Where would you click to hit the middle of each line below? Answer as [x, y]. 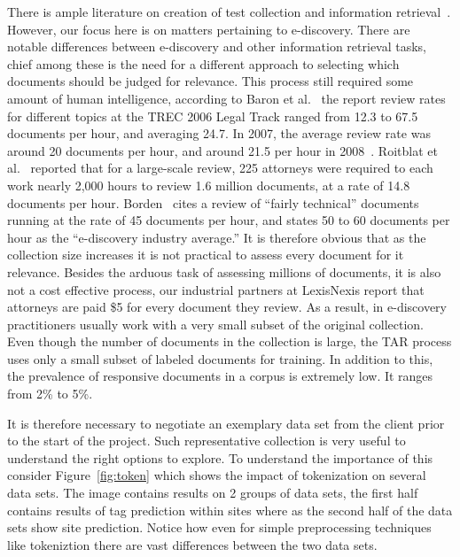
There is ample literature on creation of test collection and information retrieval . [229, 12]
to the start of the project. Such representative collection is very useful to [207, 441]
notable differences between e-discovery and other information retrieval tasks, [217, 46]
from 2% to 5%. [50, 394]
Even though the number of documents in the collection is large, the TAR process [230, 341]
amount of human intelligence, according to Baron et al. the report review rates [226, 98]
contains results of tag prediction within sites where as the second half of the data [230, 510]
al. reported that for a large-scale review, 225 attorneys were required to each [220, 168]
